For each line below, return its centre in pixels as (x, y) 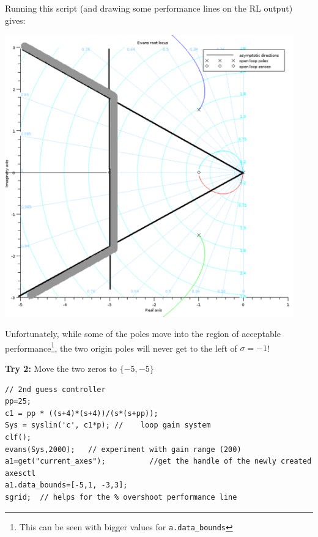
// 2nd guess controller (55, 389)
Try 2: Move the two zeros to (61, 368)
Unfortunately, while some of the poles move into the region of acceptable (143, 334)
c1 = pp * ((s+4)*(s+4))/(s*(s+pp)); (82, 413)
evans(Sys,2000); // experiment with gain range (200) (123, 449)
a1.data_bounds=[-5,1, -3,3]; (66, 485)
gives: (15, 20)
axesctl (20, 473)
